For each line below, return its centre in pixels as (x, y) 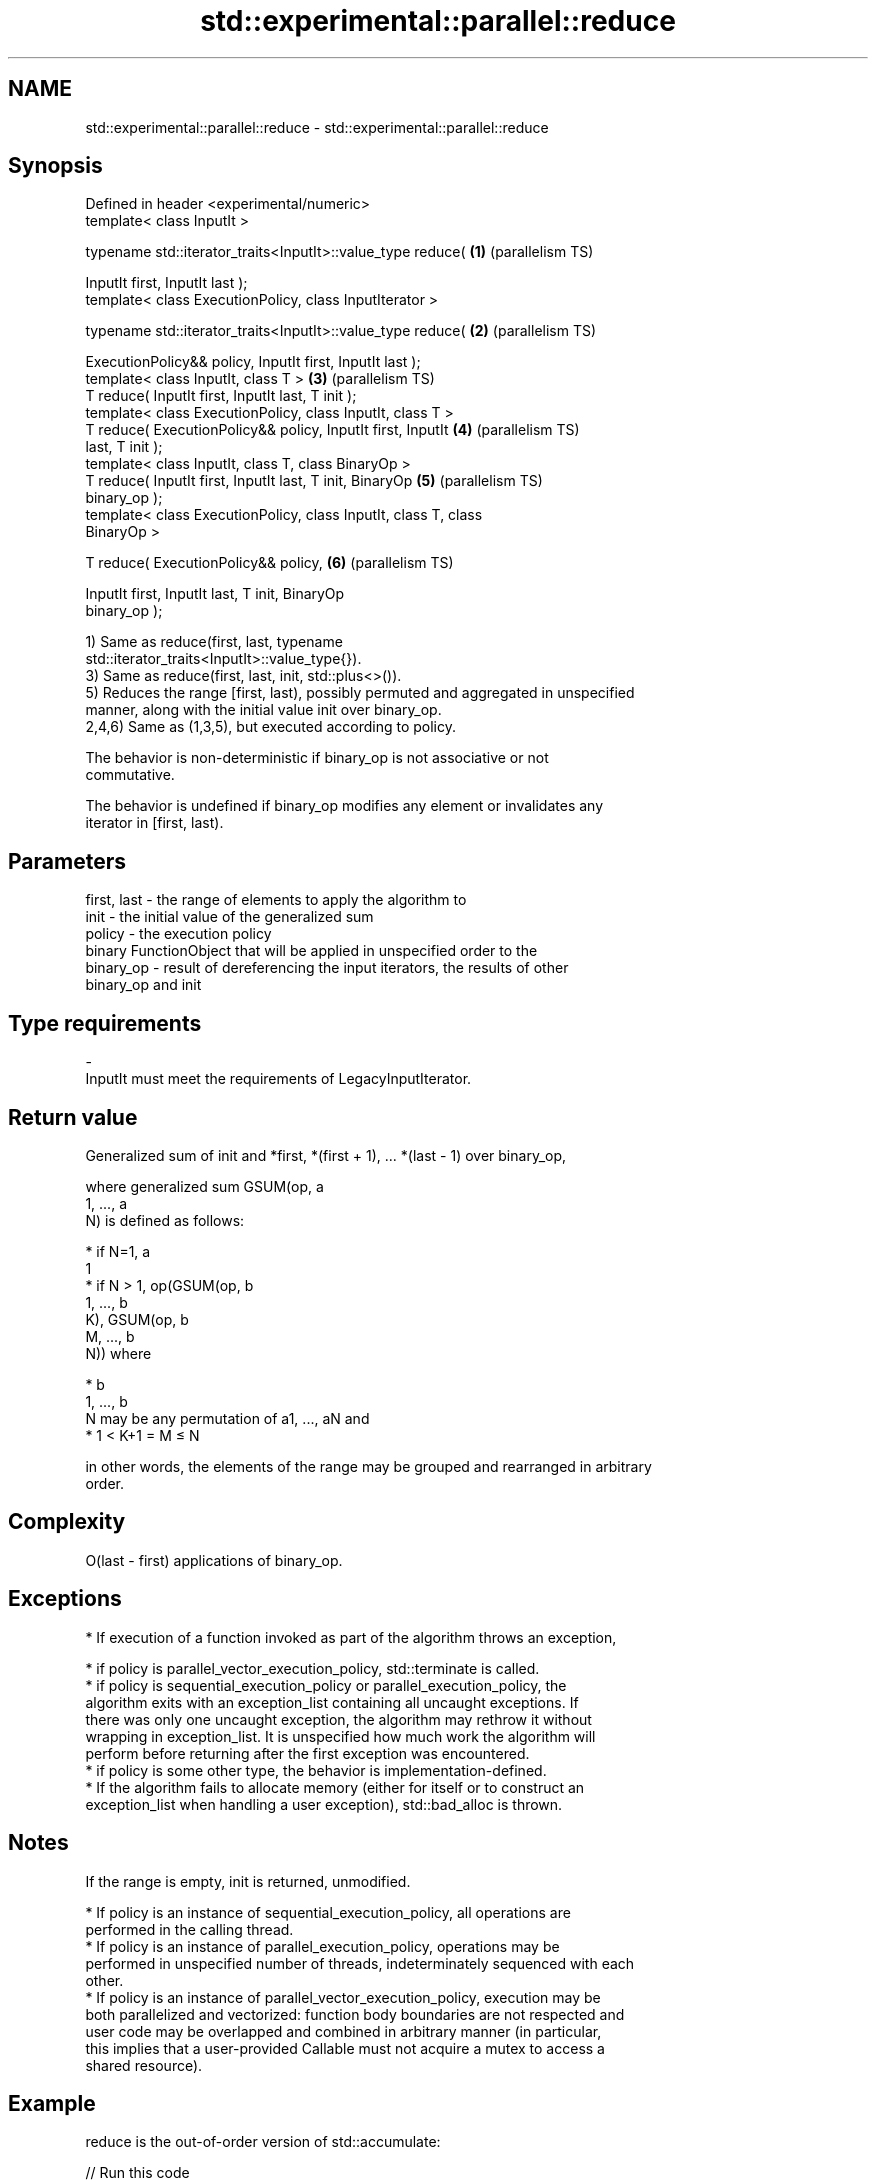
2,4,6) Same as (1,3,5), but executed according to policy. (271, 727)
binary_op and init (143, 985)
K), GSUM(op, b (137, 1319)
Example (52, 2103)
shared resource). (144, 2065)
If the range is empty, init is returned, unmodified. (248, 1881)
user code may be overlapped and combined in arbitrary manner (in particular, (343, 2031)
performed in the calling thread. (189, 1929)
